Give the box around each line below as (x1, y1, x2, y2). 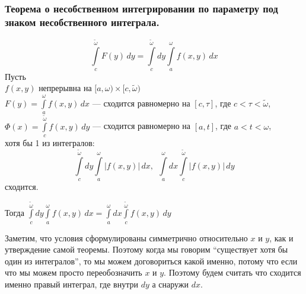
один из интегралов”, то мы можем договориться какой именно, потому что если (5, 254, 298, 267)
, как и (269, 231, 294, 244)
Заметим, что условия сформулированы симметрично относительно (5, 231, 248, 244)
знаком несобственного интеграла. (5, 14, 160, 29)
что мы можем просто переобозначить (5, 266, 142, 279)
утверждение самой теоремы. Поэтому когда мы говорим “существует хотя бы (5, 243, 288, 256)
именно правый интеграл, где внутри (5, 278, 138, 290)
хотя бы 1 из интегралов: (5, 137, 95, 149)
